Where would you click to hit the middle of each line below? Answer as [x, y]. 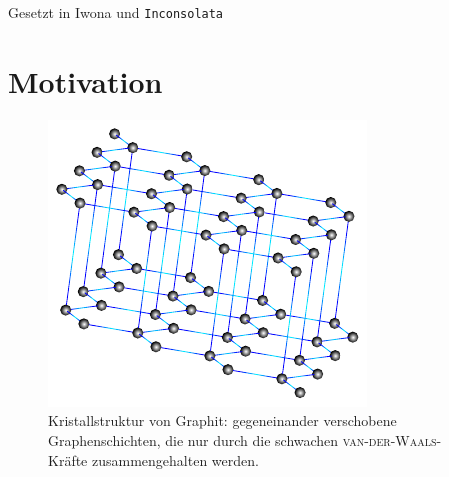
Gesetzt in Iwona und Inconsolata [116, 12]
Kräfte [68, 459]
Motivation [85, 80]
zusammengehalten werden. [175, 459]
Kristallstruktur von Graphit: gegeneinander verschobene [222, 420]
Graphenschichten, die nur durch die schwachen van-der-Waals [242, 439]
